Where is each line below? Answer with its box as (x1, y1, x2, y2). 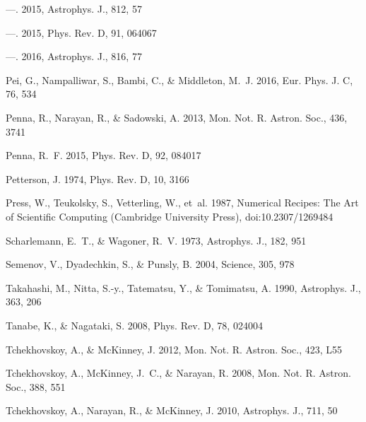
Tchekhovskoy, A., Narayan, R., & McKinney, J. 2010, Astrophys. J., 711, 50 (6, 403, 338, 418)
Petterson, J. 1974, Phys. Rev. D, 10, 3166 (6, 171, 189, 186)
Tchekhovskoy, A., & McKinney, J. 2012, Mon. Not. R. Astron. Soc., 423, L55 (6, 341, 343, 356)
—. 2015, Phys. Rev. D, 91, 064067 (6, 25, 157, 40)
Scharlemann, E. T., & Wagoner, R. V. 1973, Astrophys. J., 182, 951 (6, 233, 307, 247)
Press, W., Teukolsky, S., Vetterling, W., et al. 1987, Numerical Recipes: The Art (6, 195, 359, 210)
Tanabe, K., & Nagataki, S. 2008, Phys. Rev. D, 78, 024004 (6, 317, 263, 332)
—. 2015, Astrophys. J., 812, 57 (6, 1, 142, 16)
